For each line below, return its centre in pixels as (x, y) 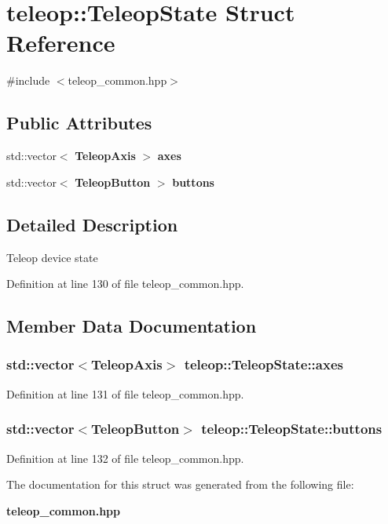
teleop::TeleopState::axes (264, 364)
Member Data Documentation (132, 326)
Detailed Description (92, 224)
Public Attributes (79, 123)
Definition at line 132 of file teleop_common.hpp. (125, 458)
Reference (61, 43)
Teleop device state (52, 257)
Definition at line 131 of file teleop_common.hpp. (125, 393)
